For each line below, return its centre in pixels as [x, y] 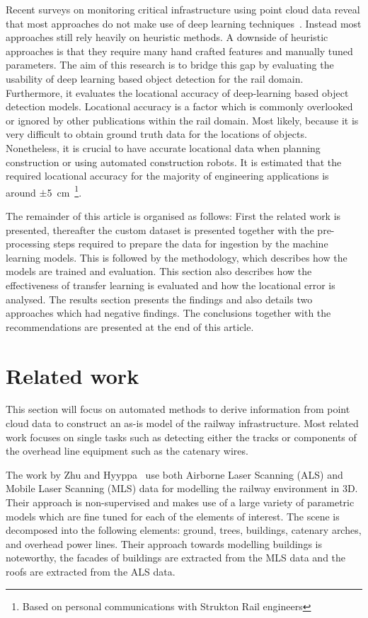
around [21, 192]
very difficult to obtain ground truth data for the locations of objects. [156, 134]
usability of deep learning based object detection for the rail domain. [155, 78]
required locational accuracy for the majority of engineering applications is [167, 176]
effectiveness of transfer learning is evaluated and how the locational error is [171, 285]
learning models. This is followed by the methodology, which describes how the [177, 257]
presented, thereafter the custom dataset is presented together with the [160, 229]
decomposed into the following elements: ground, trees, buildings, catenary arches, [184, 530]
